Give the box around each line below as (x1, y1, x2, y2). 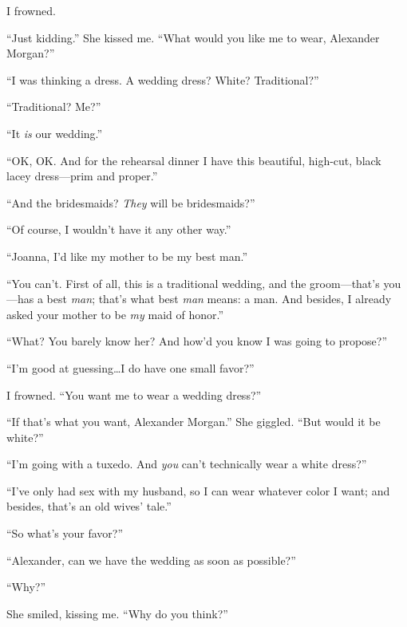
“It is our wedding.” (6, 124, 103, 141)
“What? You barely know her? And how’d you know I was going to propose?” (6, 333, 388, 349)
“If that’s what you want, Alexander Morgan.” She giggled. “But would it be (6, 413, 381, 430)
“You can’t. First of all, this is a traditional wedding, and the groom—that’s (6, 274, 380, 291)
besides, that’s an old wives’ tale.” (6, 498, 172, 515)
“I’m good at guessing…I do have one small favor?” (6, 359, 255, 376)
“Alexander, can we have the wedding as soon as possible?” (6, 551, 296, 568)
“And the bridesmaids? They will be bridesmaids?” (6, 194, 255, 211)
